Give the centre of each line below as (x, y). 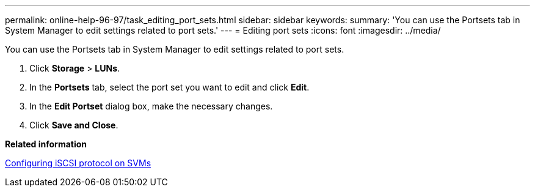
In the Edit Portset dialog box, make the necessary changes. (151, 106)
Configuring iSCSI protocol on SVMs (78, 163)
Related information (46, 144)
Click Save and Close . (74, 125)
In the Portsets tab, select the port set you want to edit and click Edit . (169, 87)
